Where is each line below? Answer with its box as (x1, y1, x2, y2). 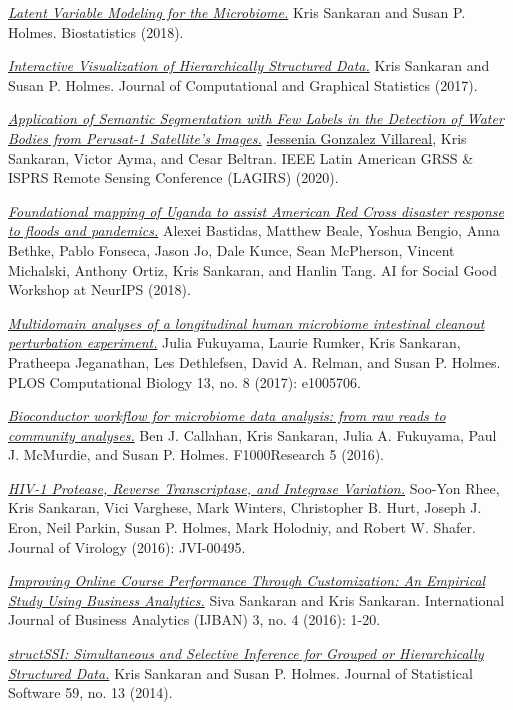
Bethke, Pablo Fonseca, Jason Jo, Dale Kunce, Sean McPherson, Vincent (8, 239, 455, 260)
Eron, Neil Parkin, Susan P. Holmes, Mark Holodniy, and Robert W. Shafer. (8, 517, 476, 538)
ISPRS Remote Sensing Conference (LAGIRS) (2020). (8, 167, 339, 188)
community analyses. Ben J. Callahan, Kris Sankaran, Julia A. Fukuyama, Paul (8, 424, 497, 445)
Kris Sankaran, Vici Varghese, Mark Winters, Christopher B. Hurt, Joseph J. (8, 497, 482, 518)
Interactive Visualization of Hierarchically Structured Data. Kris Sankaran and (8, 55, 490, 76)
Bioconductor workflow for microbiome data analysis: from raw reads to (8, 405, 446, 426)
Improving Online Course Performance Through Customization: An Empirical (8, 570, 486, 591)
